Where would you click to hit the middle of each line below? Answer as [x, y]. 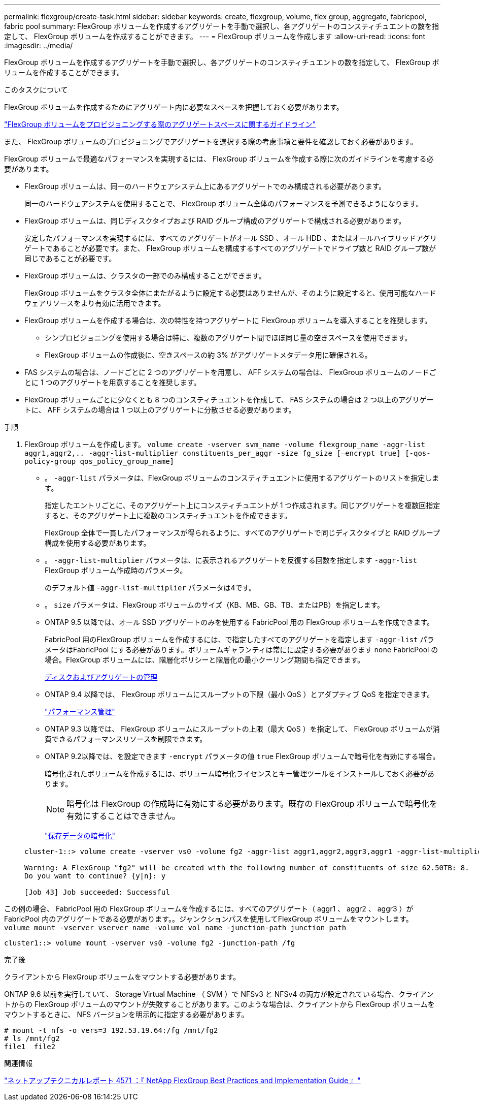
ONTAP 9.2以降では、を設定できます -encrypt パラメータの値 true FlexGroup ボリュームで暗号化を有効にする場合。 [242, 756]
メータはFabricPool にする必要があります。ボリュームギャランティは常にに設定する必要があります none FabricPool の [242, 650]
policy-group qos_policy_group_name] [99, 461]
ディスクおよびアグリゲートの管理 [101, 677]
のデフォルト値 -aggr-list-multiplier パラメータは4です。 [150, 588]
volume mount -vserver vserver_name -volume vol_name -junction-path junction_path [175, 928]
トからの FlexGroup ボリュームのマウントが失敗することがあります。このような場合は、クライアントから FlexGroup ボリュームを [219, 1004]
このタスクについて [36, 90]
